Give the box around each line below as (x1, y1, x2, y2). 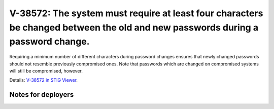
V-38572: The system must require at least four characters (9, 8, 263, 19)
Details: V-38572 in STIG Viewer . (9, 77, 78, 83)
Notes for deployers (9, 90, 74, 99)
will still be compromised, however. (9, 67, 83, 74)
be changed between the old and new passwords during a (9, 22, 259, 33)
